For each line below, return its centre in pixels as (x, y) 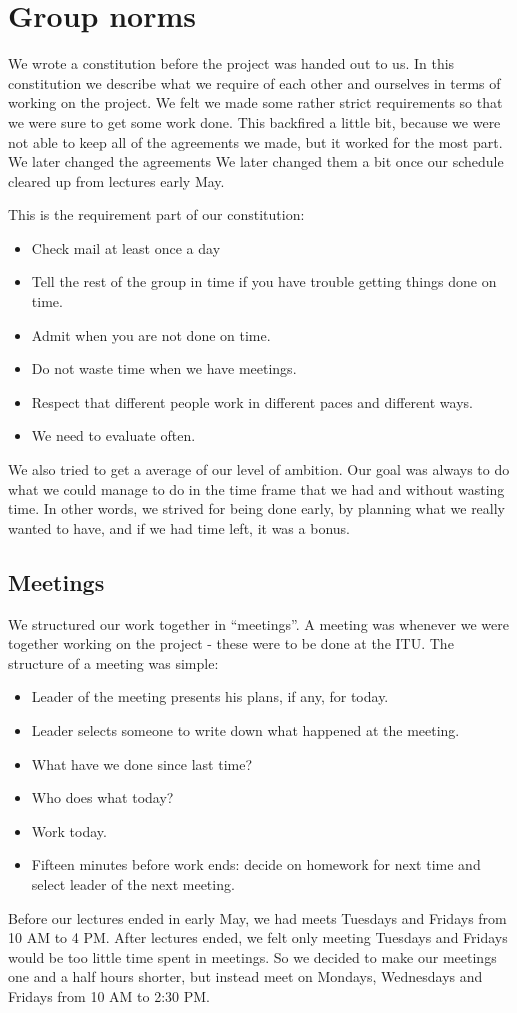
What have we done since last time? (142, 763)
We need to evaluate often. (113, 435)
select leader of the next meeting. (133, 883)
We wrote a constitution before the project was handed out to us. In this (231, 63)
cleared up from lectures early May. (116, 180)
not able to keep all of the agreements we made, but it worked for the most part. (255, 141)
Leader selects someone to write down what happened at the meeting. (245, 729)
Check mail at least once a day (126, 247)
